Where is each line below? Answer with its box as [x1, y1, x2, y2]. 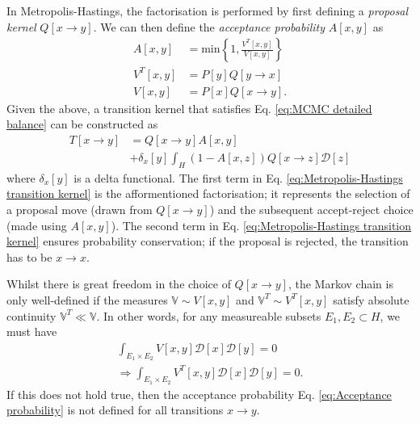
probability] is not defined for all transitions [6, 401, 224, 418]
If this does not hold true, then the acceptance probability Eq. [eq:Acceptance [6, 385, 392, 402]
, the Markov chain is [288, 275, 393, 292]
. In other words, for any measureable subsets [96, 307, 321, 324]
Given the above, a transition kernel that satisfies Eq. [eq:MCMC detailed [6, 99, 372, 116]
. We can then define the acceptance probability [93, 18, 325, 35]
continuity [6, 307, 57, 324]
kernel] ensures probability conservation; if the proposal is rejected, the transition [6, 233, 409, 250]
